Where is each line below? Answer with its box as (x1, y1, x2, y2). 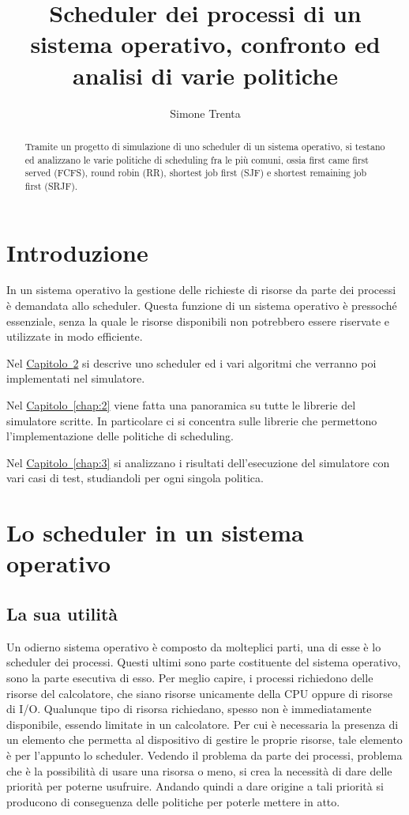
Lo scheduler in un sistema (6, 516, 304, 549)
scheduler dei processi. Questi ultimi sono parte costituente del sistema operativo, (6, 654, 401, 670)
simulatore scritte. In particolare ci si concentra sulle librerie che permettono (6, 412, 377, 428)
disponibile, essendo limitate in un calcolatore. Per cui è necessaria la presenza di (6, 715, 399, 732)
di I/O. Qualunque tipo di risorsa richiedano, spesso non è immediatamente (6, 700, 372, 717)
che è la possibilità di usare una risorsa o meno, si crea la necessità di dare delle (6, 762, 392, 779)
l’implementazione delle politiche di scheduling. (6, 428, 234, 444)
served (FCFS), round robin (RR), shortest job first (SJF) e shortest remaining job (24, 166, 367, 179)
